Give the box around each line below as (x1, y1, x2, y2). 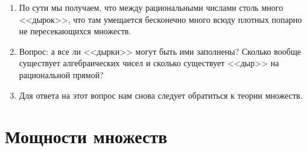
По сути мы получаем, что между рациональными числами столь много (19, 1, 283, 13)
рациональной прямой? (19, 68, 104, 81)
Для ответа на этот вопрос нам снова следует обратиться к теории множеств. (19, 88, 303, 101)
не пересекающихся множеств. (19, 25, 131, 37)
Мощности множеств (5, 124, 168, 149)
